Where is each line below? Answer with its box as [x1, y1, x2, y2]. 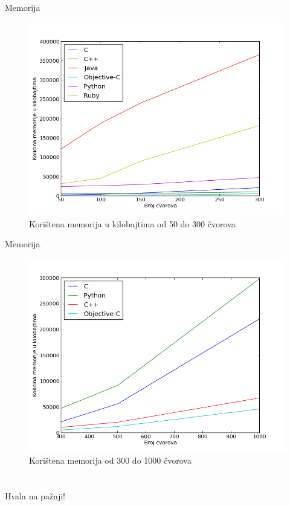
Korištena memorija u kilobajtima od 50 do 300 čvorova [29, 217, 236, 230]
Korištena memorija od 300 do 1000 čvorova [29, 454, 192, 467]
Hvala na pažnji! [5, 489, 65, 502]
